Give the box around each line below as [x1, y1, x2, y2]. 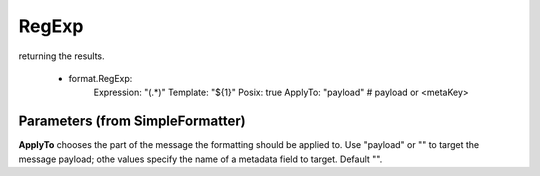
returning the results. [18, 50, 105, 62]
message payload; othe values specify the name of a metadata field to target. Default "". [18, 153, 383, 165]
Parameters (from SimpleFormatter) [18, 113, 246, 130]
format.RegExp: [68, 72, 133, 84]
